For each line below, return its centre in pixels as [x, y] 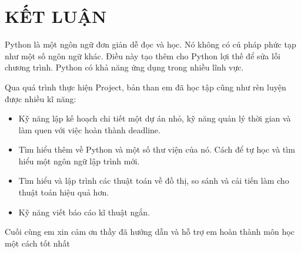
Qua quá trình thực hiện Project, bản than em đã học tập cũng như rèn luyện [146, 87]
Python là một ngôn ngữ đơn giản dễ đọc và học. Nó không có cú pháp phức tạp [150, 44]
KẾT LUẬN [56, 16]
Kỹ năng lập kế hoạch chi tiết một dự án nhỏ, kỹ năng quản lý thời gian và [155, 118]
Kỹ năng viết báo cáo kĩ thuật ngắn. [84, 212]
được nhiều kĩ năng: [41, 98]
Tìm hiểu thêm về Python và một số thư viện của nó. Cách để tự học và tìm [157, 149]
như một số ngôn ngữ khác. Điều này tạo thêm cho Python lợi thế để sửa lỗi [143, 55]
